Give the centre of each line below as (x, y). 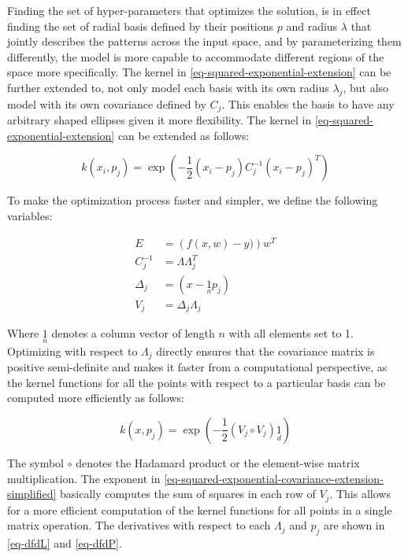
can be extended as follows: (184, 135)
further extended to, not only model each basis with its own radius (168, 87)
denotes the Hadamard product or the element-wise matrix (218, 462)
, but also (366, 87)
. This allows (360, 494)
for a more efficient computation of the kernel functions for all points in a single (200, 509)
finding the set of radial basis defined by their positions (141, 26)
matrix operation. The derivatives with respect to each (139, 525)
